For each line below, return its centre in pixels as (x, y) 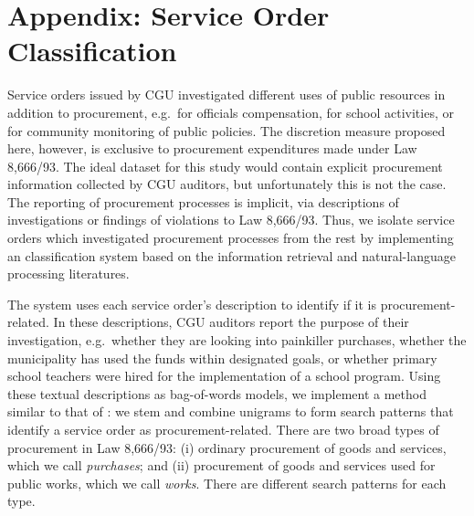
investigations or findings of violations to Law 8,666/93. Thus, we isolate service (231, 220)
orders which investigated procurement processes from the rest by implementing (231, 238)
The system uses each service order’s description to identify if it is (192, 304)
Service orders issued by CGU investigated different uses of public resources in (226, 95)
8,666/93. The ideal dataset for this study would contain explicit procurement (225, 166)
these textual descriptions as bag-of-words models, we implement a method (217, 393)
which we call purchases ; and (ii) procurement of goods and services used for (221, 465)
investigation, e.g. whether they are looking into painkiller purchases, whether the (237, 340)
